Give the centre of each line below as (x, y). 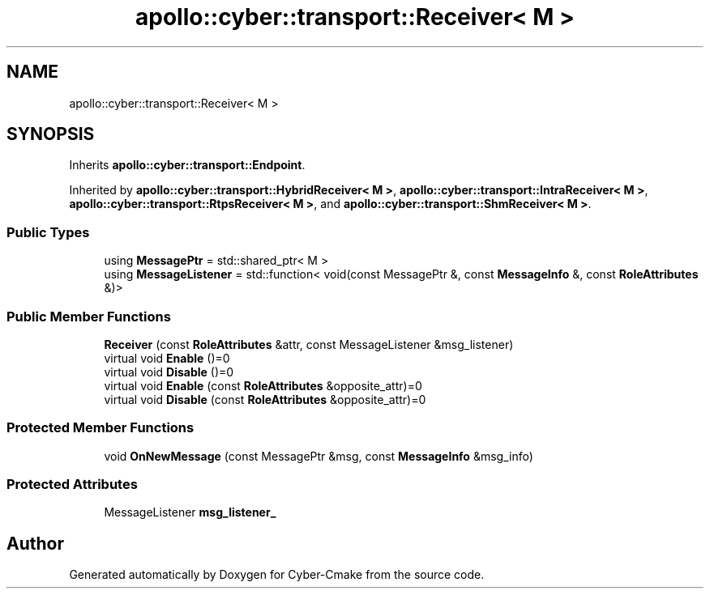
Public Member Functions (89, 316)
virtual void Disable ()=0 (169, 372)
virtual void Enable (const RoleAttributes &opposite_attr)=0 (263, 385)
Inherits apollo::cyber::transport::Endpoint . (187, 165)
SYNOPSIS (51, 134)
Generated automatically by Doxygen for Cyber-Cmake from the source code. (277, 575)
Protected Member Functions (101, 428)
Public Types (48, 232)
